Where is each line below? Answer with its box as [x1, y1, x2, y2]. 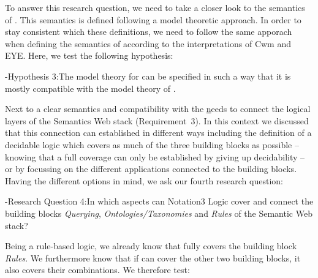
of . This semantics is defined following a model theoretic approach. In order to [5, 13, 301, 26]
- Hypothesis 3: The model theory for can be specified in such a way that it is [5, 69, 291, 82]
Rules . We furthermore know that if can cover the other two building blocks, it [5, 251, 301, 264]
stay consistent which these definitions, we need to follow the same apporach [5, 25, 292, 38]
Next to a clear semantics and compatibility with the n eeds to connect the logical [5, 102, 311, 115]
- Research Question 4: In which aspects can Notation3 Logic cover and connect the [5, 195, 314, 208]
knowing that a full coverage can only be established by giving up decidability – [5, 150, 305, 163]
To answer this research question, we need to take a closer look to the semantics [5, 1, 305, 13]
